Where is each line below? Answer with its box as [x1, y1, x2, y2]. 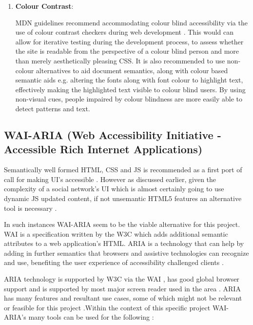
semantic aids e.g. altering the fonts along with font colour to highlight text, [15, 75, 243, 85]
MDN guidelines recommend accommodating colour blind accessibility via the [15, 17, 248, 27]
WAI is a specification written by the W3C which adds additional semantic [4, 228, 228, 239]
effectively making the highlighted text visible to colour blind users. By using [15, 84, 246, 94]
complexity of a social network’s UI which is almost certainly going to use [4, 183, 224, 194]
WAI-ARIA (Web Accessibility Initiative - [4, 127, 221, 142]
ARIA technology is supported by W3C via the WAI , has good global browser [4, 274, 239, 284]
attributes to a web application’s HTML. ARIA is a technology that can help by [4, 238, 244, 248]
